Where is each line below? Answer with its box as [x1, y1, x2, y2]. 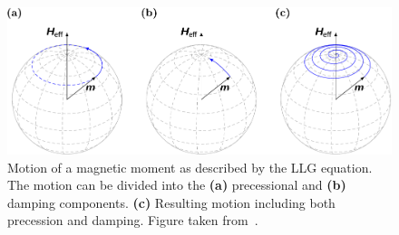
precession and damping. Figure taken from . [7, 211, 258, 230]
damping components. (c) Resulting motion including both [7, 193, 336, 211]
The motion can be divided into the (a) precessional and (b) [7, 175, 346, 194]
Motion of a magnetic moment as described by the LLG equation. [7, 157, 373, 176]
